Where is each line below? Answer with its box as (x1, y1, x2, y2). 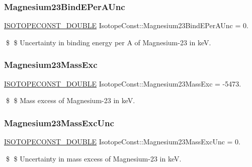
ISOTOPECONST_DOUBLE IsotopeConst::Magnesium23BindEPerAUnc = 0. (4, 20, 248, 31)
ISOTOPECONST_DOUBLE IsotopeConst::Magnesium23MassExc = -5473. (4, 78, 241, 89)
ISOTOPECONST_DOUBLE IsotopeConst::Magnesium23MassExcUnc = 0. (4, 136, 241, 147)
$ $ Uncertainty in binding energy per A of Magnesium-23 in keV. (6, 37, 211, 47)
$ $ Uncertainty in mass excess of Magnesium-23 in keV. (6, 153, 182, 163)
